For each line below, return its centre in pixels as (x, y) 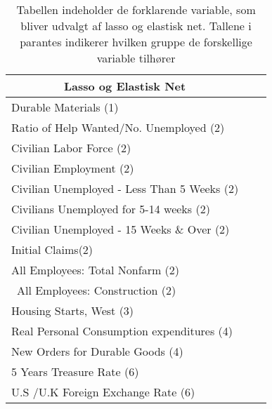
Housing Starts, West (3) (73, 310)
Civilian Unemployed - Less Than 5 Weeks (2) (125, 188)
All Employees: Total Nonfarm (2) (96, 270)
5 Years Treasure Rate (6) (75, 371)
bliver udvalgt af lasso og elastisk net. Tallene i (136, 26)
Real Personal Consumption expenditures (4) (122, 331)
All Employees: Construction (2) (97, 290)
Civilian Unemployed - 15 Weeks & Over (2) (121, 229)
